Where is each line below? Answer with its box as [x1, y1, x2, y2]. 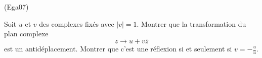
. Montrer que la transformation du [137, 18, 246, 29]
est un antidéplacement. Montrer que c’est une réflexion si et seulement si [4, 43, 232, 53]
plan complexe [4, 28, 49, 39]
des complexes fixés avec [39, 18, 114, 29]
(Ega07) [4, 2, 29, 12]
